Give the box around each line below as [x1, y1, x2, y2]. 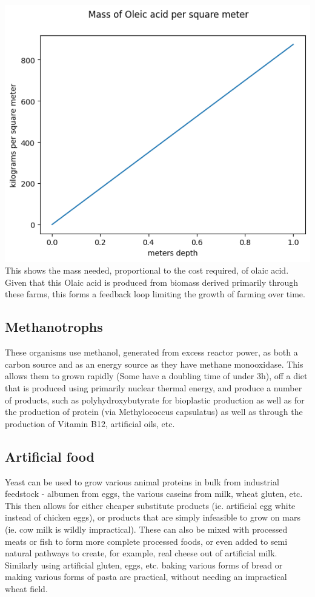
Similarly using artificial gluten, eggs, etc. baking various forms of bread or [5, 558, 283, 571]
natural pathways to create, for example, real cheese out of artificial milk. [5, 547, 277, 559]
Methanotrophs [5, 317, 103, 336]
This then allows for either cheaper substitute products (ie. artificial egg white [5, 499, 296, 511]
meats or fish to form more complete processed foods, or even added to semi [5, 535, 288, 547]
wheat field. [5, 582, 48, 595]
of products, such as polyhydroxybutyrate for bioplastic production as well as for [5, 393, 305, 406]
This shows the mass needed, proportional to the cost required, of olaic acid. [5, 264, 289, 277]
